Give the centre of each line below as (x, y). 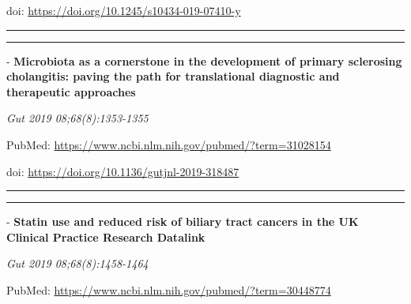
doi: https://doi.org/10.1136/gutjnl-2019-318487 (123, 171)
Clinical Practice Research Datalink (106, 236)
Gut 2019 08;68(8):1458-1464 (77, 263)
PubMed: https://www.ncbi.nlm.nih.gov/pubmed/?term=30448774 (169, 289)
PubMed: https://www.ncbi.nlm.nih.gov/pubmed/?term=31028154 (169, 144)
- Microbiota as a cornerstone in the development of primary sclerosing (204, 60)
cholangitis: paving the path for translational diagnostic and (173, 76)
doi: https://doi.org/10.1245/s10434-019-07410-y (124, 10)
